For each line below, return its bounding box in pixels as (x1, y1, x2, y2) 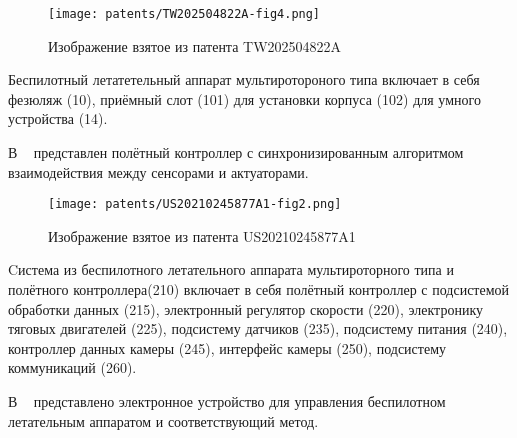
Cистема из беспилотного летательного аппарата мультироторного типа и (8, 259, 454, 280)
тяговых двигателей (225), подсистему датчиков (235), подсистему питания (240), (8, 318, 508, 339)
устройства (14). (8, 108, 108, 129)
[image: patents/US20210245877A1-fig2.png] (48, 197, 342, 212)
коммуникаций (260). (8, 357, 137, 378)
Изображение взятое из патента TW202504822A (48, 35, 342, 56)
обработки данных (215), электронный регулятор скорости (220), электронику (8, 298, 483, 319)
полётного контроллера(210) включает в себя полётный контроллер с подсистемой (8, 279, 510, 300)
